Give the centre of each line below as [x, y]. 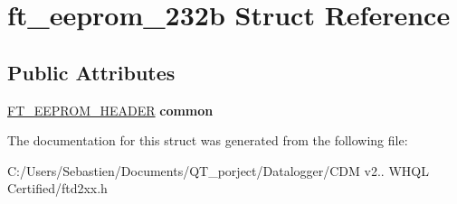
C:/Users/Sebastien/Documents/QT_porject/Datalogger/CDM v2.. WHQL [218, 170]
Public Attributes [91, 72]
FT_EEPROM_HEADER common [110, 110]
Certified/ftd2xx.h [57, 188]
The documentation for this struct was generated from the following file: [208, 140]
